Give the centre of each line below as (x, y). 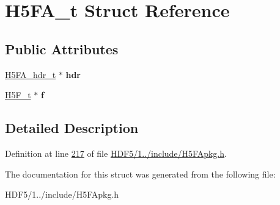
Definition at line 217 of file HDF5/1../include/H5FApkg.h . (116, 153)
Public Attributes (62, 49)
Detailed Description (72, 128)
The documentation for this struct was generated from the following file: (140, 174)
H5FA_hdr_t (31, 74)
